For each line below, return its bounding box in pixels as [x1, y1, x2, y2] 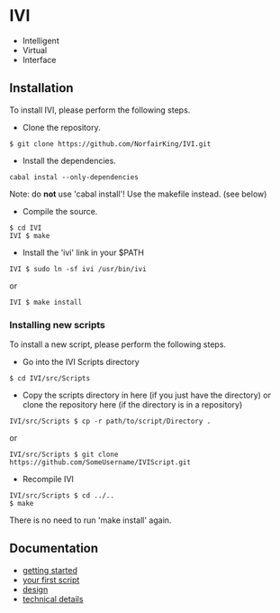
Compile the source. [22, 206, 98, 216]
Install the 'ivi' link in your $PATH [22, 247, 144, 258]
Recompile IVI [22, 474, 75, 485]
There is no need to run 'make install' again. [9, 515, 172, 526]
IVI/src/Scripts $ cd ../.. [9, 491, 115, 500]
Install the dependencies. [22, 155, 117, 166]
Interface [22, 54, 57, 65]
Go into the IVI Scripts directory [22, 357, 140, 368]
